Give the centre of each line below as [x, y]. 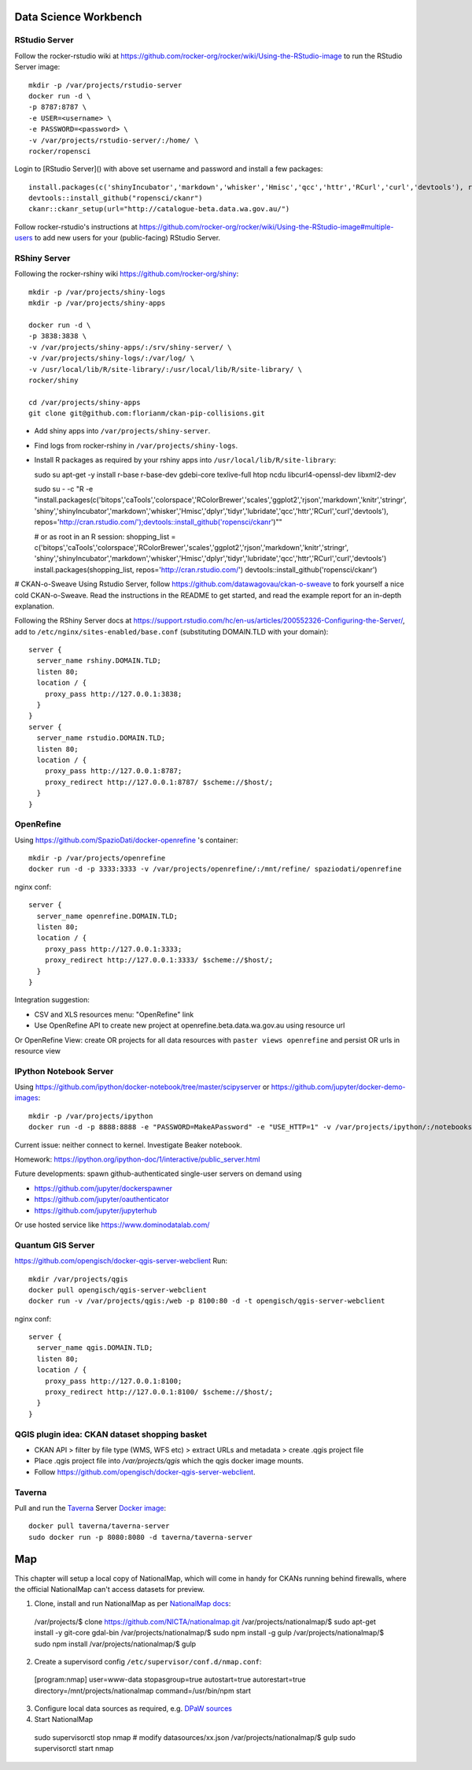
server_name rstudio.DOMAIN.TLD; [101, 738]
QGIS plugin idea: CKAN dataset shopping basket [111, 1434]
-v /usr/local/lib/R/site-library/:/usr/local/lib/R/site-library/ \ [166, 369]
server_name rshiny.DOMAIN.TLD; [99, 661]
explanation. [35, 606]
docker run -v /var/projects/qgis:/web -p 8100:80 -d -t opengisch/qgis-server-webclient [207, 1301]
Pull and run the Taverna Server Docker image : [90, 1508]
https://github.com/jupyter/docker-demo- [338, 1087]
